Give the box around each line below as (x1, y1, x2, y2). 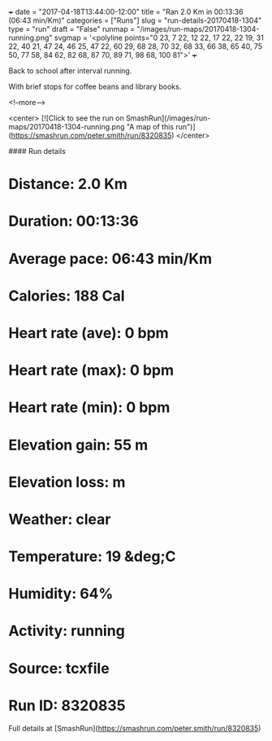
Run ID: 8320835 (8, 696, 126, 715)
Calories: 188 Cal (8, 287, 125, 305)
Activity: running (8, 622, 126, 640)
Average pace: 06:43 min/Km (8, 249, 213, 268)
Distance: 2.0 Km (8, 175, 128, 194)
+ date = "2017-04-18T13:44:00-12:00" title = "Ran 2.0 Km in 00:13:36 (8, 7, 244, 16)
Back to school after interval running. (8, 66, 132, 76)
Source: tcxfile (8, 659, 110, 677)
